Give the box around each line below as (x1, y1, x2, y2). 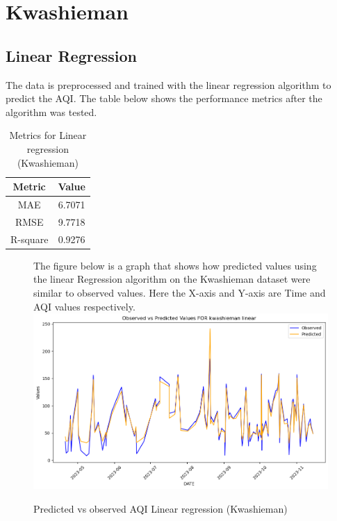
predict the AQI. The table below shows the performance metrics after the (6, 91, 322, 106)
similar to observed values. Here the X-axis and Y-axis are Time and (33, 285, 326, 299)
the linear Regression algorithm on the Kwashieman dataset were (33, 272, 311, 286)
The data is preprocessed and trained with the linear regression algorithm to (6, 77, 331, 92)
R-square (10, 231, 49, 246)
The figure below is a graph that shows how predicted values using (33, 258, 317, 272)
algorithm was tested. (6, 104, 97, 119)
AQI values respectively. (33, 299, 135, 313)
